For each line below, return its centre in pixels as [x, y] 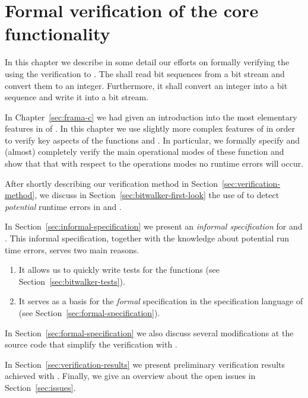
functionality [58, 34]
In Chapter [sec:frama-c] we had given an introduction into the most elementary [151, 117]
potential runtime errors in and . [63, 206]
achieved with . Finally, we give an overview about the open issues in [130, 376]
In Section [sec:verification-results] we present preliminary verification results [145, 364]
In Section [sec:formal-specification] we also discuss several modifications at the [149, 332]
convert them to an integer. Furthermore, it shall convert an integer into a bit [146, 85]
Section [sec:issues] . [40, 387]
